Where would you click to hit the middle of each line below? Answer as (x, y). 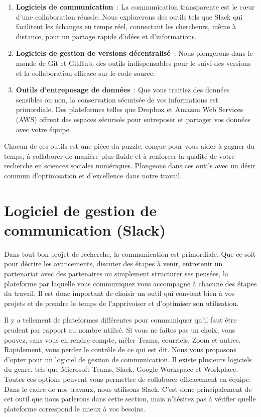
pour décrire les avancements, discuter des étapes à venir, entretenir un (113, 264)
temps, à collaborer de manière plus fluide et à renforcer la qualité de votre (119, 155)
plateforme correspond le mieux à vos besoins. (75, 408)
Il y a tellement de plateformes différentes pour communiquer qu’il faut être (120, 320)
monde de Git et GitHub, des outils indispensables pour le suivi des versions (133, 63)
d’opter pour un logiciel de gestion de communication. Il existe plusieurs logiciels (128, 359)
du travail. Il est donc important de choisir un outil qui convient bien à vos (119, 293)
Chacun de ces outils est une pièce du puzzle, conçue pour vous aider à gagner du (129, 146)
